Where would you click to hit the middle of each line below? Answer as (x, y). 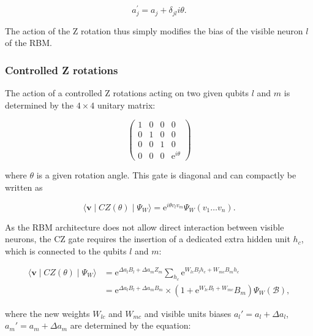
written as (24, 187)
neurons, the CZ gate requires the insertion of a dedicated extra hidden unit (148, 239)
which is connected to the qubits (66, 250)
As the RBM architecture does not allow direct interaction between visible (145, 227)
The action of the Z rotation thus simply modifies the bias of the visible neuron (154, 30)
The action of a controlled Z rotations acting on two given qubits (127, 92)
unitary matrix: (126, 105)
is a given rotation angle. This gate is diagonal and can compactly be (166, 175)
